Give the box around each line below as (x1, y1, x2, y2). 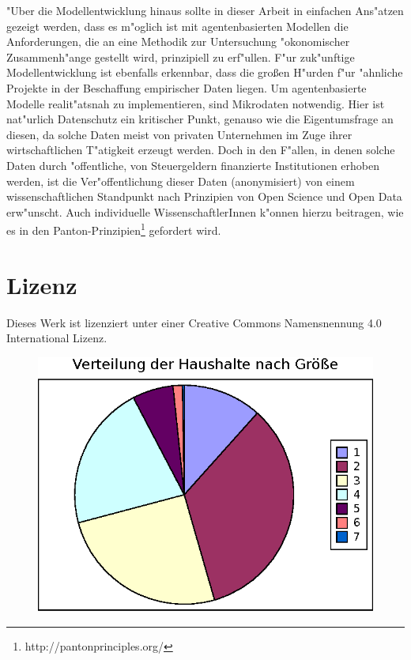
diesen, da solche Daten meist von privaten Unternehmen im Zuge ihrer (6, 126, 353, 142)
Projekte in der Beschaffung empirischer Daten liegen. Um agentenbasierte (6, 79, 367, 96)
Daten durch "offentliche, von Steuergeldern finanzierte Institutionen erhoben (6, 157, 380, 173)
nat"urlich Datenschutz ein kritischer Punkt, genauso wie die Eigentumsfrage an (6, 111, 394, 127)
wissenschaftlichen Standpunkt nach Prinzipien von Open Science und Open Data (6, 188, 402, 205)
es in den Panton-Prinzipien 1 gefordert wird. (6, 220, 221, 238)
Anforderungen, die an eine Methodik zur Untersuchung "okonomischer (6, 33, 350, 50)
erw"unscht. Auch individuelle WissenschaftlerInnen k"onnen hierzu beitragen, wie (6, 203, 404, 220)
